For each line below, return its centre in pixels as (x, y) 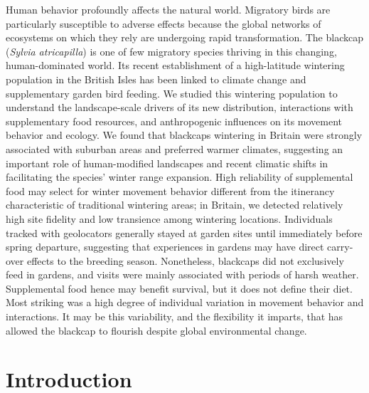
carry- (340, 247)
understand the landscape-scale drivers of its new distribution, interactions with (180, 107)
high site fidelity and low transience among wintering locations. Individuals (169, 218)
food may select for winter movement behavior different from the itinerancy (170, 190)
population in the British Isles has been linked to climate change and (156, 79)
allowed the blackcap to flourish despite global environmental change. (156, 330)
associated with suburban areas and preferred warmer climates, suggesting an (175, 148)
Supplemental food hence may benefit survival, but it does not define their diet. (179, 288)
